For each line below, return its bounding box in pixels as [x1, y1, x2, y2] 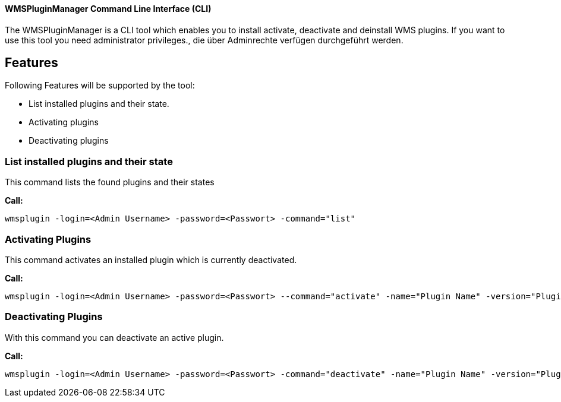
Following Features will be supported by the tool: [5, 80, 195, 91]
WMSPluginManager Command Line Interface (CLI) [5, 4, 212, 14]
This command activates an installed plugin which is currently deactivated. [5, 254, 297, 265]
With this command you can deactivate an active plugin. [5, 332, 224, 343]
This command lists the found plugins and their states [5, 177, 215, 188]
